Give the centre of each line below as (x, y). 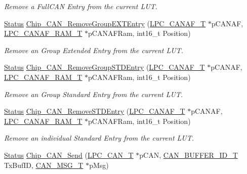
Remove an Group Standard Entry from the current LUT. (94, 94)
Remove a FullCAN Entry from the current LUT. (81, 6)
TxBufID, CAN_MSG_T (44, 165)
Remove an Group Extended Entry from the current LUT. (94, 50)
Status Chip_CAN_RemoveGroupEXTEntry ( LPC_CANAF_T (105, 23)
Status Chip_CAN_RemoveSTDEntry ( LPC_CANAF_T (95, 111)
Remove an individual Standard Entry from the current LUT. (99, 138)
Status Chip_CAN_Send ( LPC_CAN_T (69, 155)
